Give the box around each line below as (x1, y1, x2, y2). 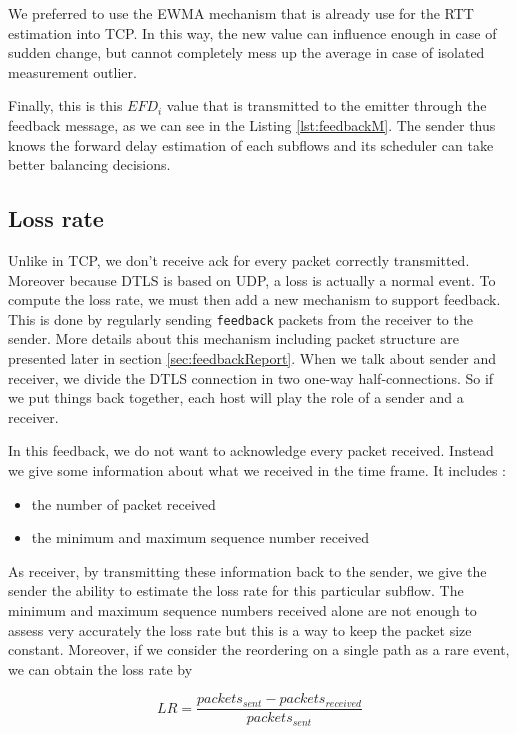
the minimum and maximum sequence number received (31, 527, 370, 548)
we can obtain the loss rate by (8, 658, 193, 679)
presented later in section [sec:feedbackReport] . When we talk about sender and (8, 347, 496, 368)
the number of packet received (31, 493, 216, 514)
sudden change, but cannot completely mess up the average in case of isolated (8, 42, 485, 63)
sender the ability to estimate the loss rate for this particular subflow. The (8, 580, 464, 601)
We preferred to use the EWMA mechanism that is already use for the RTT (8, 3, 474, 23)
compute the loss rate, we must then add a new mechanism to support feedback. (8, 289, 501, 310)
